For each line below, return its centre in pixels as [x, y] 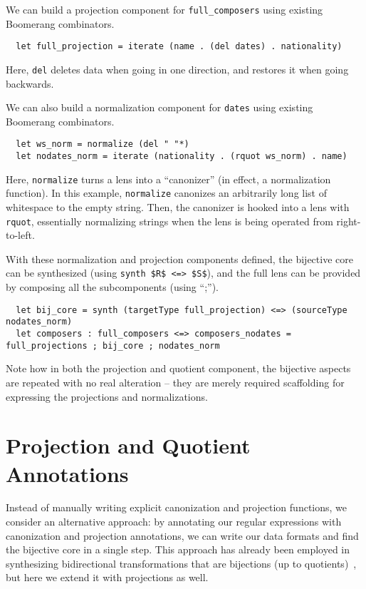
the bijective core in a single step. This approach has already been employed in [178, 549]
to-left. [20, 235]
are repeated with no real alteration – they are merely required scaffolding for [175, 382]
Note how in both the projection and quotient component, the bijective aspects [178, 368]
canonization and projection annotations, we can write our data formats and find [182, 535]
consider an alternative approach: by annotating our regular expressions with [174, 522]
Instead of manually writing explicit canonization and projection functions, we [177, 507]
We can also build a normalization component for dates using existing [160, 107]
